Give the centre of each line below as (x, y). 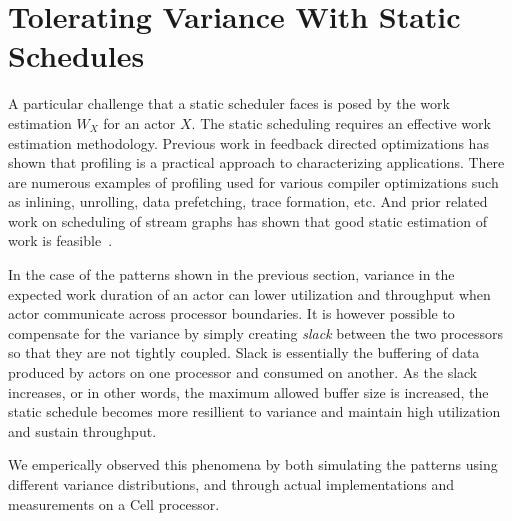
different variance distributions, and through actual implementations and (231, 484)
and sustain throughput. (82, 430)
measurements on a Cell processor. (114, 503)
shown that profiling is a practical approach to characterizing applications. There (256, 162)
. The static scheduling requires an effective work (341, 122)
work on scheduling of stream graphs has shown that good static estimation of (247, 220)
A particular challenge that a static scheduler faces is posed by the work (229, 103)
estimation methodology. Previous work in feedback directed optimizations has (248, 142)
